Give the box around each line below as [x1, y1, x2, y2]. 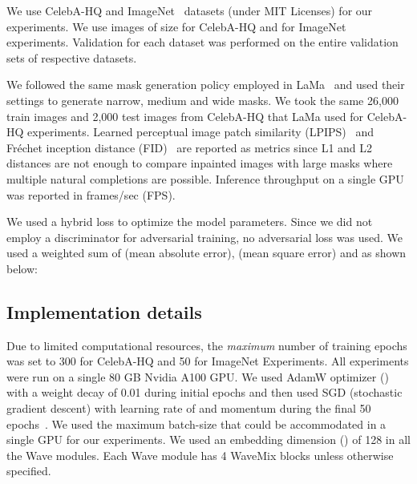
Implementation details [6, 299, 202, 324]
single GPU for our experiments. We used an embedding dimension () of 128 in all [6, 431, 411, 448]
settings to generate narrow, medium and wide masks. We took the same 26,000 [6, 91, 399, 108]
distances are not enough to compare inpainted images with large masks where [6, 155, 393, 171]
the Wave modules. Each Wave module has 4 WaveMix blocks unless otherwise [6, 446, 394, 463]
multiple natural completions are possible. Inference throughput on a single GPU [6, 170, 404, 187]
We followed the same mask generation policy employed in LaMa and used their [6, 76, 405, 93]
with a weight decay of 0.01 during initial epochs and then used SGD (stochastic [6, 384, 403, 401]
